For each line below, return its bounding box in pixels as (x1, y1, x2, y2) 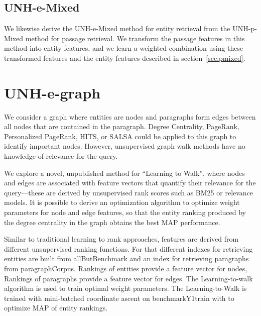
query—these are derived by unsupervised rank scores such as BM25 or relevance (4, 187, 253, 197)
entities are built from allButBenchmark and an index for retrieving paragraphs (4, 253, 249, 264)
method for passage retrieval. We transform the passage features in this (25, 33, 245, 43)
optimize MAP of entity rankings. (4, 302, 108, 313)
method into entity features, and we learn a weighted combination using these (4, 43, 243, 53)
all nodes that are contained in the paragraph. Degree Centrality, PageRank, (4, 121, 239, 132)
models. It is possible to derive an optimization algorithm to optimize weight (4, 197, 240, 207)
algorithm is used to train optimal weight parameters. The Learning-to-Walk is (4, 283, 247, 293)
